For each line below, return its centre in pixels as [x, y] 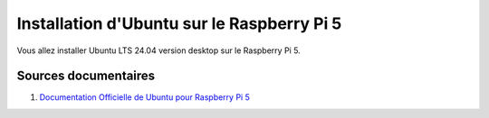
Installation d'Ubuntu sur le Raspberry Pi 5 [179, 23]
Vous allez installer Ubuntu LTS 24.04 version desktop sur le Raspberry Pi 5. [158, 50]
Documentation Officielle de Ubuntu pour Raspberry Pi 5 [145, 97]
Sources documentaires [86, 76]
